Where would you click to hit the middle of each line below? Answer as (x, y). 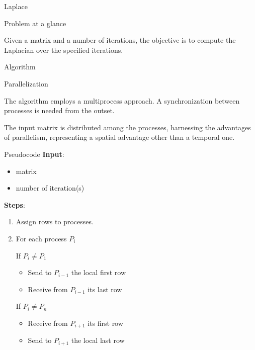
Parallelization (26, 83)
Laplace (16, 6)
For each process (41, 238)
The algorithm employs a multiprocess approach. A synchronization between (122, 100)
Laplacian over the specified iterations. (64, 50)
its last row (105, 289)
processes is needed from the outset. (59, 110)
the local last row (98, 340)
